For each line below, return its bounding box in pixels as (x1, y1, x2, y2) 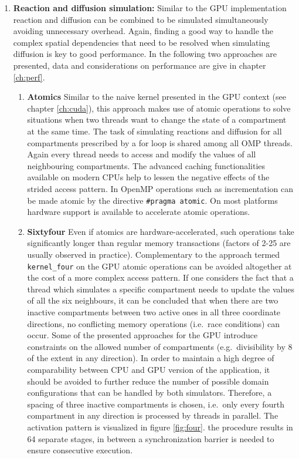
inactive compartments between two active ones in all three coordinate (27, 305, 281, 318)
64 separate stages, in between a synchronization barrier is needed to (27, 432, 274, 444)
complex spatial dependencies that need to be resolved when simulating (13, 36, 270, 48)
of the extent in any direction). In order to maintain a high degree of (27, 352, 274, 364)
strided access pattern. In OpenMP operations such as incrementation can (27, 182, 294, 194)
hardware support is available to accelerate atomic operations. (27, 206, 250, 218)
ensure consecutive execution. (27, 444, 133, 456)
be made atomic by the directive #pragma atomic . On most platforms (27, 194, 278, 206)
